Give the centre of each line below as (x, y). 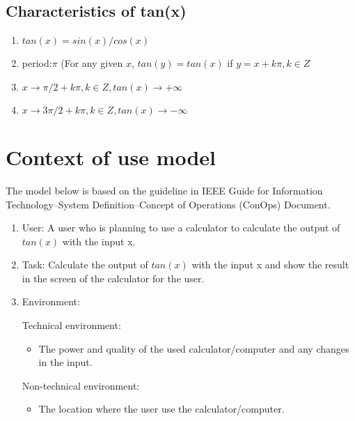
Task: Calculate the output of (85, 265)
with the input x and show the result (270, 265)
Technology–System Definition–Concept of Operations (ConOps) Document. (168, 204)
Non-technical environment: (81, 385)
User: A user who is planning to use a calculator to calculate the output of (181, 228)
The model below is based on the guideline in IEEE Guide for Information (164, 190)
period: (37, 63)
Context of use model (111, 156)
